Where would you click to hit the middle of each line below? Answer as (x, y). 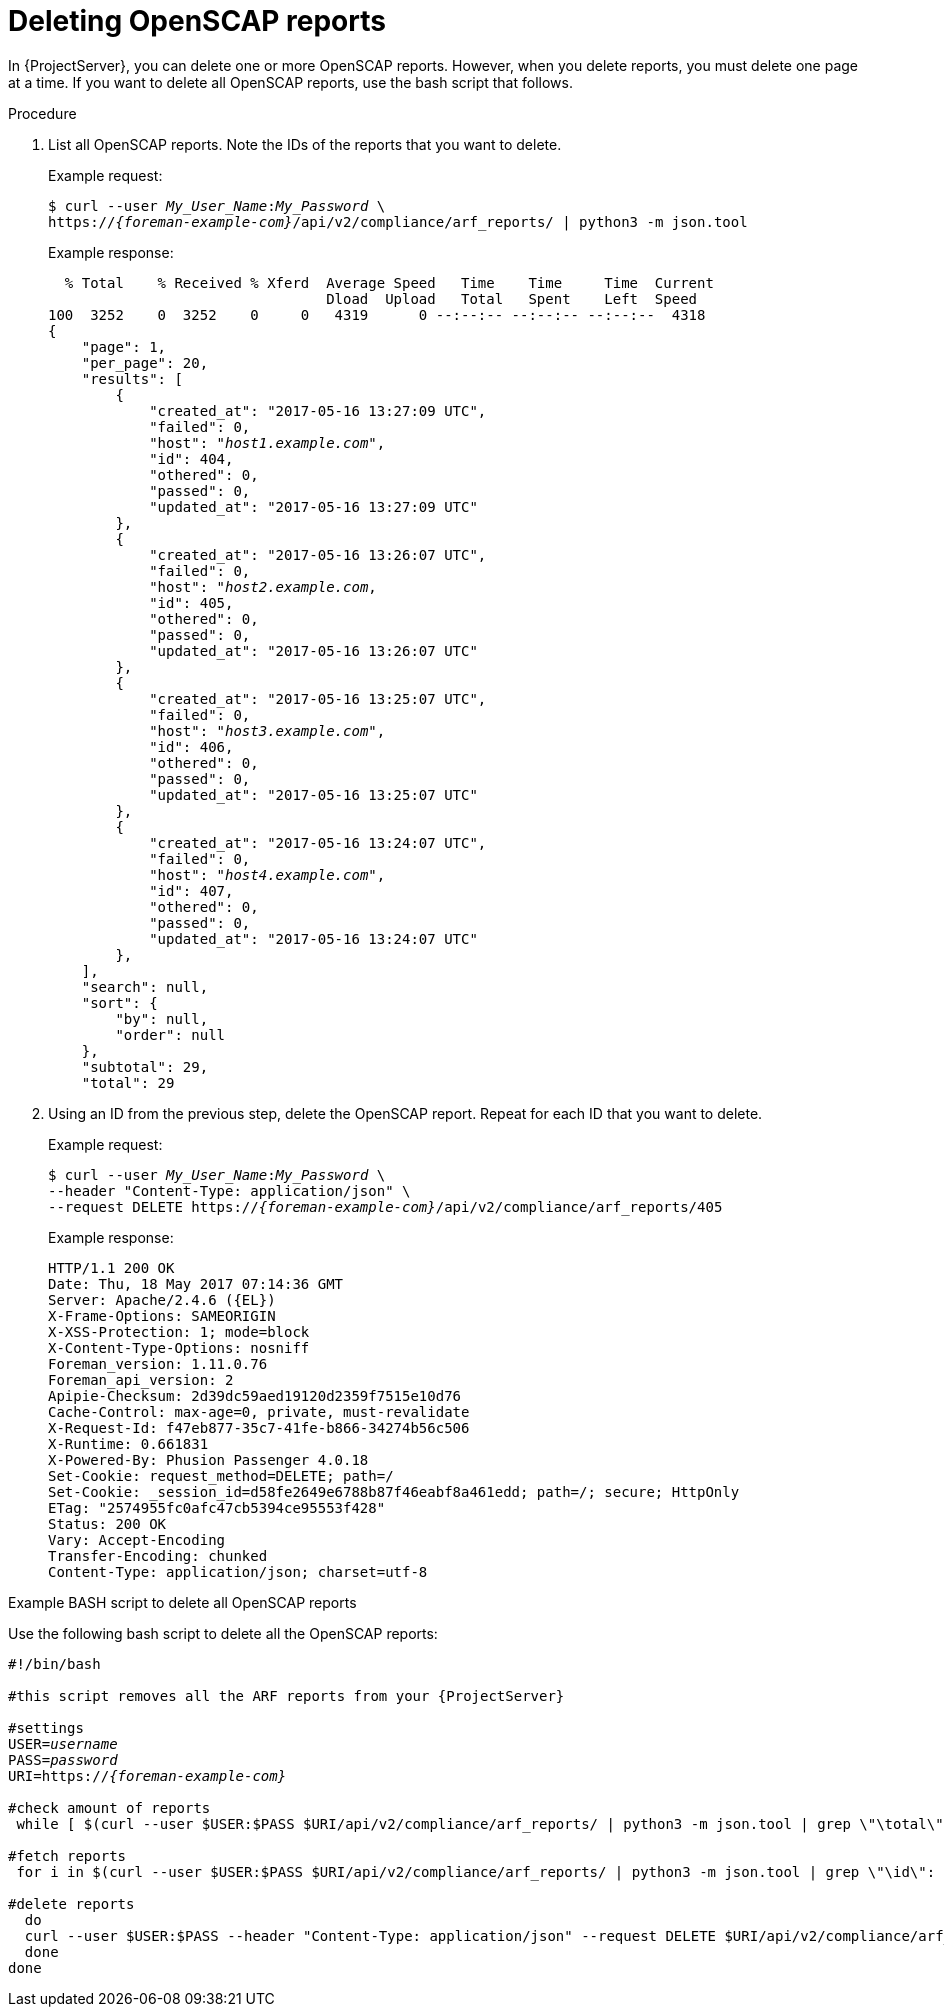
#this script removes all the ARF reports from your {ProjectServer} (286, 1695)
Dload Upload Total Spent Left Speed (512, 298)
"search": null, (145, 986)
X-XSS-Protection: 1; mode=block (179, 1331)
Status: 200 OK (107, 1523)
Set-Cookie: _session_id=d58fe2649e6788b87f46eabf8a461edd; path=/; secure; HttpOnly (394, 1491)
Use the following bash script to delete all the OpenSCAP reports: (223, 1633)
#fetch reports (67, 1855)
